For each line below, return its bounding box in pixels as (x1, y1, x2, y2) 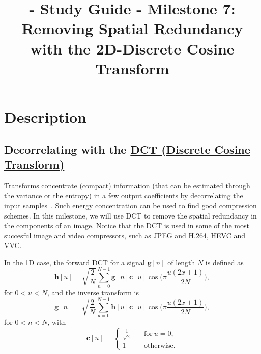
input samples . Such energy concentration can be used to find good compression (4, 200, 257, 210)
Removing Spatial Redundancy (21, 18, 243, 39)
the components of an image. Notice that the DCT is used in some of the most (4, 220, 249, 231)
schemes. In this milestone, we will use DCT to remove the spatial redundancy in (4, 210, 257, 221)
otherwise (143, 342, 173, 350)
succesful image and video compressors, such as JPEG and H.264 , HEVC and (4, 230, 246, 240)
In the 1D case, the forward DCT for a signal (4, 257, 145, 267)
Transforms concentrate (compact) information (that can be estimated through (4, 180, 250, 190)
